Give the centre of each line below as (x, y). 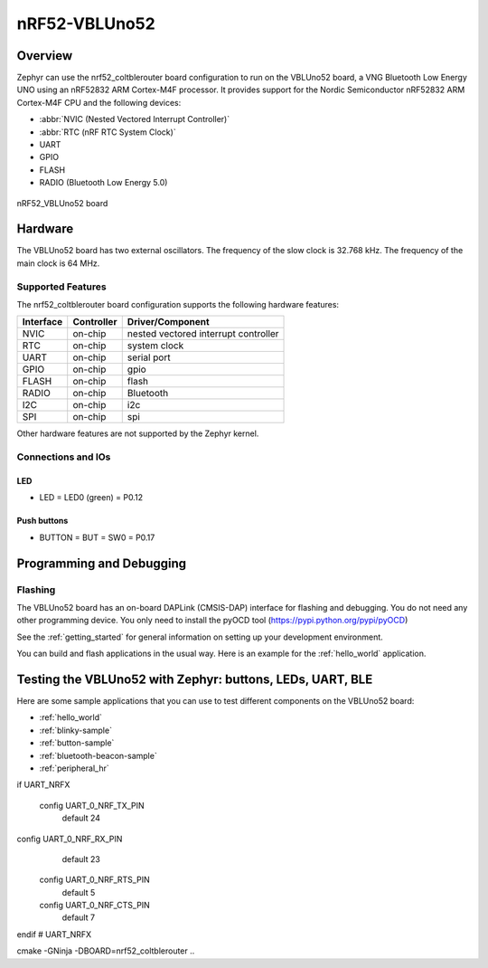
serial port (149, 357)
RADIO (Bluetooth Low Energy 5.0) (103, 183)
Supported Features (62, 287)
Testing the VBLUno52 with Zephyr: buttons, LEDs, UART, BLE (195, 679)
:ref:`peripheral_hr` (74, 768)
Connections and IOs (64, 457)
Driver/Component (168, 322)
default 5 (79, 892)
